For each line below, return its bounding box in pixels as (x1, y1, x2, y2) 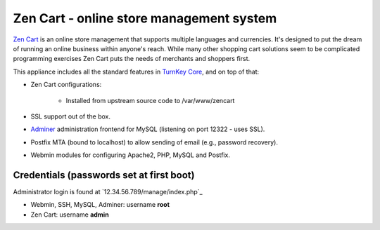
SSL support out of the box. (30, 112, 111, 121)
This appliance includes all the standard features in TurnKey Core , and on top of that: (13, 67, 260, 76)
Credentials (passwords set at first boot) (13, 169, 195, 181)
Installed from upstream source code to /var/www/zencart (65, 96, 235, 104)
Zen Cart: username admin (30, 210, 109, 219)
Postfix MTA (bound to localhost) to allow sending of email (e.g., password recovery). (30, 137, 278, 147)
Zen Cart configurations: (30, 81, 102, 89)
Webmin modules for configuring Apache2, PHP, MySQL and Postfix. (30, 151, 230, 159)
